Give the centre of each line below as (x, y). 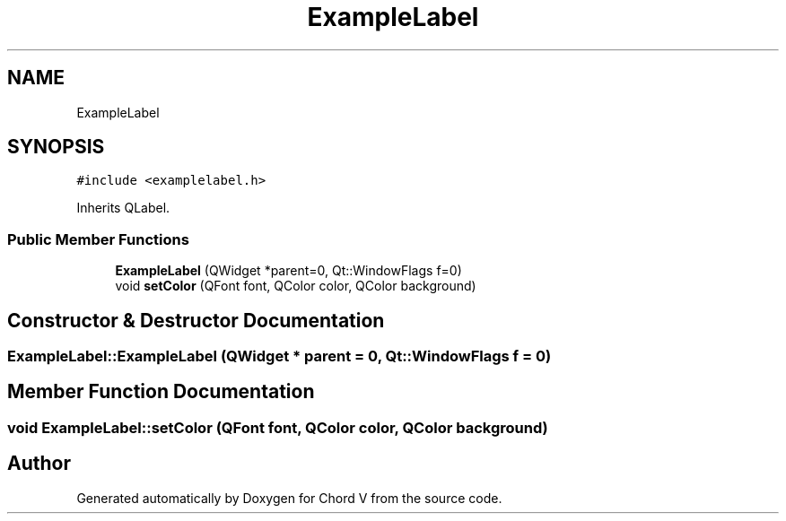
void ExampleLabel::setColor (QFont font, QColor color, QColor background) (278, 427)
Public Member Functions (98, 239)
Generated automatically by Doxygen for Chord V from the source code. (289, 498)
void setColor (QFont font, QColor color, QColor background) (296, 286)
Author (39, 464)
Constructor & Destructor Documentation (196, 320)
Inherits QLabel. (123, 208)
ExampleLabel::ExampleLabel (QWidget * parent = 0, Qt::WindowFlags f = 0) (279, 356)
